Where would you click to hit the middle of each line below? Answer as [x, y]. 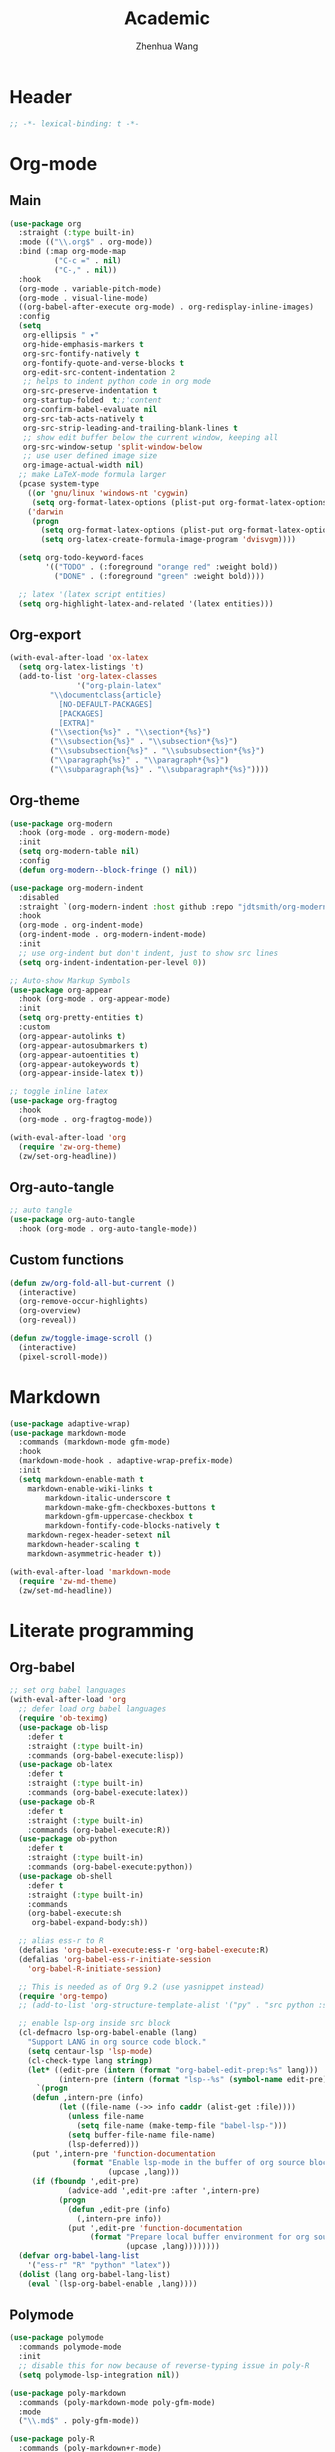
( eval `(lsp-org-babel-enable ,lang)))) [112, 2283]
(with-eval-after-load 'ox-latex [79, 658]
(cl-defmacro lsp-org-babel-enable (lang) [108, 2033]
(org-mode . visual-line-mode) [83, 298]
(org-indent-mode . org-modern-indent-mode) [112, 935]
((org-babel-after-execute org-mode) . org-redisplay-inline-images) [166, 307]
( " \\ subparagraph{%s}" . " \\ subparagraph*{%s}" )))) [159, 769]
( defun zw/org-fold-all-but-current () [92, 1283]
